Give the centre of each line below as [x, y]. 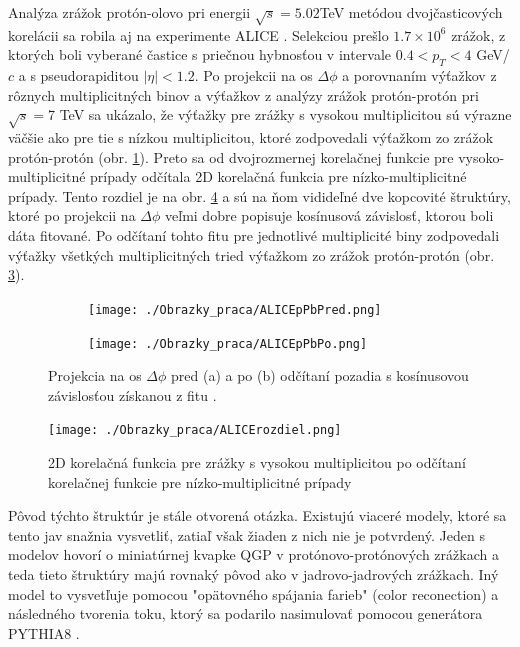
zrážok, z [478, 34]
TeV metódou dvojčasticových [411, 12]
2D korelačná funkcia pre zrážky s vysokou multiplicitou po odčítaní [257, 462]
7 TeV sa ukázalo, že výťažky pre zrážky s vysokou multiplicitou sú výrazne [280, 114]
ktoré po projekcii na [72, 215]
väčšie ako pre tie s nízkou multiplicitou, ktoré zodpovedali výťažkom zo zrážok [251, 137]
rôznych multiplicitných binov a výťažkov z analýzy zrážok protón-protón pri [243, 94]
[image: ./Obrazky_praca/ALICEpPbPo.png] [228, 343]
